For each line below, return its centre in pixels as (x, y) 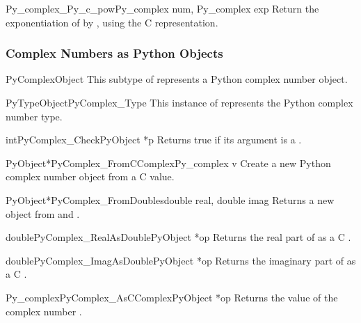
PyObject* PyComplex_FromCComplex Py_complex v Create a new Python (168, 163)
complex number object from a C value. (90, 176)
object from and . (43, 213)
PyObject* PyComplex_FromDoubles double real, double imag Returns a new (170, 199)
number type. (34, 116)
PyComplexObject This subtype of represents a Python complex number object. (177, 79)
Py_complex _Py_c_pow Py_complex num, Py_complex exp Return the (162, 8)
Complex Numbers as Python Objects (114, 53)
